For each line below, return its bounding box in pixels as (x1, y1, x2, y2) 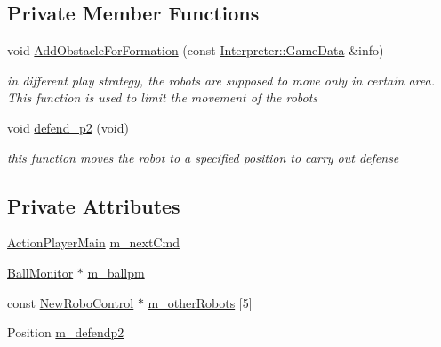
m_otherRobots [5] (148, 293, 253, 311)
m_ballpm (87, 262, 145, 281)
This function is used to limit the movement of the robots (7, 88, 318, 107)
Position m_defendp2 (7, 323, 124, 342)
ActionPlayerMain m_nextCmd (7, 233, 180, 252)
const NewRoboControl (7, 293, 134, 311)
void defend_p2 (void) (7, 117, 129, 136)
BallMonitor (7, 262, 74, 281)
